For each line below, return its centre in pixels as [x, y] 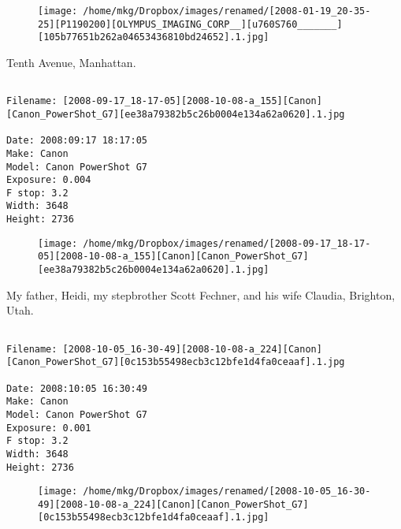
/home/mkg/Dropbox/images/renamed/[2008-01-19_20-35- [227, 11]
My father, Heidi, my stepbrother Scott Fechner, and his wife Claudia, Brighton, [201, 294]
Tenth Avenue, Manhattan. [71, 62]
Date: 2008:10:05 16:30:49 [77, 388]
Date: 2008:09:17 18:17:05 [77, 141]
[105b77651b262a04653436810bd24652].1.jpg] [154, 37]
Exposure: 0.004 [49, 180]
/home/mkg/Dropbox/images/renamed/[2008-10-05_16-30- [227, 492]
